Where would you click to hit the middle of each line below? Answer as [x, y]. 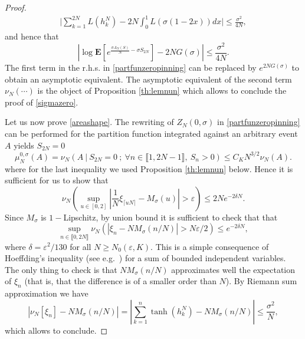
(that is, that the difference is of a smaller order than [120, 281]
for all [81, 246]
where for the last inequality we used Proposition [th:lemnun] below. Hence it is [149, 168]
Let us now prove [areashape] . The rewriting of [89, 122]
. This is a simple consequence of [210, 246]
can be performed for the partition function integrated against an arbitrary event [151, 134]
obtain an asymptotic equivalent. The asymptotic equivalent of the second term [148, 79]
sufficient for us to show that [57, 180]
